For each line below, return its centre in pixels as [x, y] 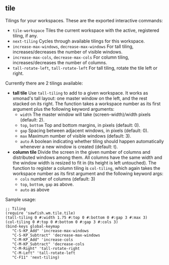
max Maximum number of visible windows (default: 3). [76, 136]
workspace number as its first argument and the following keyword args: [88, 173]
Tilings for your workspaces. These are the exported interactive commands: [84, 20]
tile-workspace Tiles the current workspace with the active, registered [86, 30]
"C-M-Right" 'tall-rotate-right [46, 248]
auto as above [35, 190]
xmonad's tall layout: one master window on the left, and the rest [80, 98]
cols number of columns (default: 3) [58, 179]
